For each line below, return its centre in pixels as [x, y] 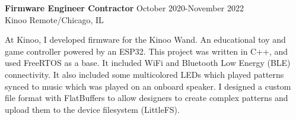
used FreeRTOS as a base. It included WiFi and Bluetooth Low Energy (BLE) [148, 63]
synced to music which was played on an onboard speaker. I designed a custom [148, 86]
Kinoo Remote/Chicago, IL [54, 19]
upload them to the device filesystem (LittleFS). [92, 109]
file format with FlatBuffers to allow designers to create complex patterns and [147, 98]
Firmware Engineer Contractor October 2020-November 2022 [124, 8]
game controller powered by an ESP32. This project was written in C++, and [147, 51]
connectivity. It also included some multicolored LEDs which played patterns [144, 74]
